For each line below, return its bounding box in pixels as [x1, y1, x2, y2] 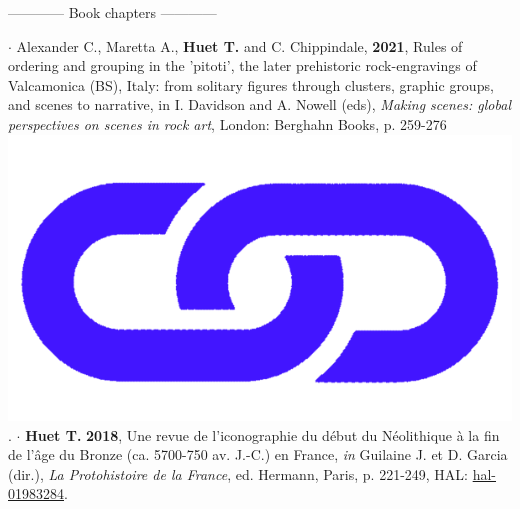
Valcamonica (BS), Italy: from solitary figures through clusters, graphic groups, [8, 74, 494, 95]
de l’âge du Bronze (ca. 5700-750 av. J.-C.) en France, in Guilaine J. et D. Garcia [8, 444, 508, 465]
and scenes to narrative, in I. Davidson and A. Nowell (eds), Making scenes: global [8, 94, 511, 115]
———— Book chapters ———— [8, 2, 217, 22]
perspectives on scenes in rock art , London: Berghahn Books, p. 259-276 [8, 113, 447, 134]
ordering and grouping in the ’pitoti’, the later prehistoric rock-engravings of [8, 55, 477, 76]
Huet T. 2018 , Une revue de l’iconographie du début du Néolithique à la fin [25, 424, 500, 445]
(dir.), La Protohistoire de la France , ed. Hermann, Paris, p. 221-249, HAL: [8, 463, 469, 484]
